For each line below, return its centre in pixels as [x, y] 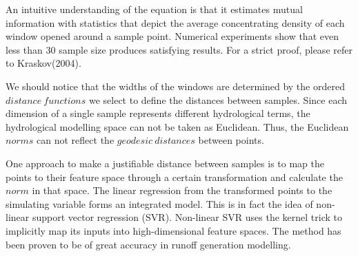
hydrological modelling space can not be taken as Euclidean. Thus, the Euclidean [177, 126]
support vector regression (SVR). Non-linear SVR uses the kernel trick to [187, 217]
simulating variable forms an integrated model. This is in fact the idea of [159, 203]
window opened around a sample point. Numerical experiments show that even [172, 36]
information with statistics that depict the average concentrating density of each [175, 22]
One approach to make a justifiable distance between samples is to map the [165, 163]
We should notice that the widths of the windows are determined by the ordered [175, 86]
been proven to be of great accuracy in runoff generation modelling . [148, 244]
